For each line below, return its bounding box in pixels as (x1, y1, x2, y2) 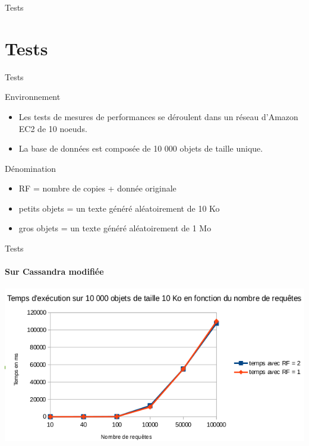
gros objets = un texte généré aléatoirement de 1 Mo (18, 222, 212, 234)
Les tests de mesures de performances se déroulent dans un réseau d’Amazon (18, 110, 298, 123)
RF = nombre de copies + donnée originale (18, 182, 176, 194)
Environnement (5, 90, 61, 103)
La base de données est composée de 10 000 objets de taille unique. (18, 142, 263, 155)
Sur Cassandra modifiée (5, 265, 104, 278)
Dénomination (5, 162, 56, 174)
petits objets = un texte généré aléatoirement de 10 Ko (18, 202, 220, 214)
